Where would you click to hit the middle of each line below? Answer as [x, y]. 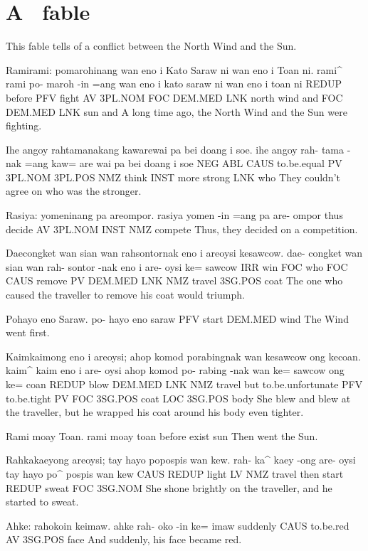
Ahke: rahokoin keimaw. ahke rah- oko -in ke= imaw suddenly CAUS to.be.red [178, 525]
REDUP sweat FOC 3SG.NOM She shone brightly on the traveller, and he [169, 487]
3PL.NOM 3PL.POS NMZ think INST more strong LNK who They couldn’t [173, 177]
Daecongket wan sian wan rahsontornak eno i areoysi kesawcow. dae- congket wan [184, 253]
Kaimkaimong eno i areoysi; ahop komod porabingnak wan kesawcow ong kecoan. [183, 356]
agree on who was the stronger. [74, 191]
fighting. [24, 125]
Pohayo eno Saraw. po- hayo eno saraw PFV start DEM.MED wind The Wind [177, 318]
